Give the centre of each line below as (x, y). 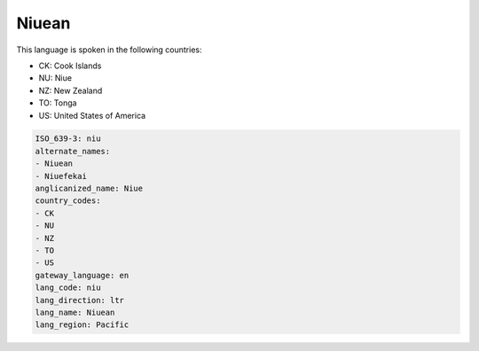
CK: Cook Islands (70, 66)
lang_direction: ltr (79, 300)
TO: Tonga (58, 103)
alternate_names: (73, 151)
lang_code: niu (68, 288)
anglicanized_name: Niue (89, 189)
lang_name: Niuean (75, 312)
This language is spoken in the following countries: (109, 50)
